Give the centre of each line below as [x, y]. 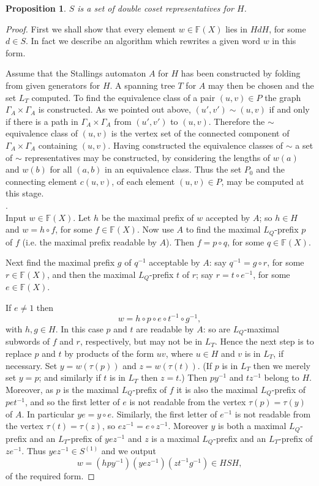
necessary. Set [32, 365]
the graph [283, 97]
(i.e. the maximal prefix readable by [89, 241]
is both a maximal [252, 426]
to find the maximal [223, 229]
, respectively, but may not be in [141, 341]
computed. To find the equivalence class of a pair [123, 97]
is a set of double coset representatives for [156, 8]
